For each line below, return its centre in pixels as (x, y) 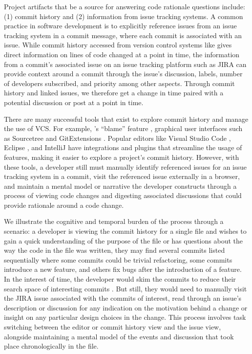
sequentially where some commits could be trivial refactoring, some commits (118, 259)
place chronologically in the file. (51, 346)
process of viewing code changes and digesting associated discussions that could (123, 195)
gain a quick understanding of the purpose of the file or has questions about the (123, 240)
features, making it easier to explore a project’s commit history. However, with (122, 157)
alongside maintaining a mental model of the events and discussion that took (119, 336)
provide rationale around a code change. (64, 205)
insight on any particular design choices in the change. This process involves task (125, 317)
